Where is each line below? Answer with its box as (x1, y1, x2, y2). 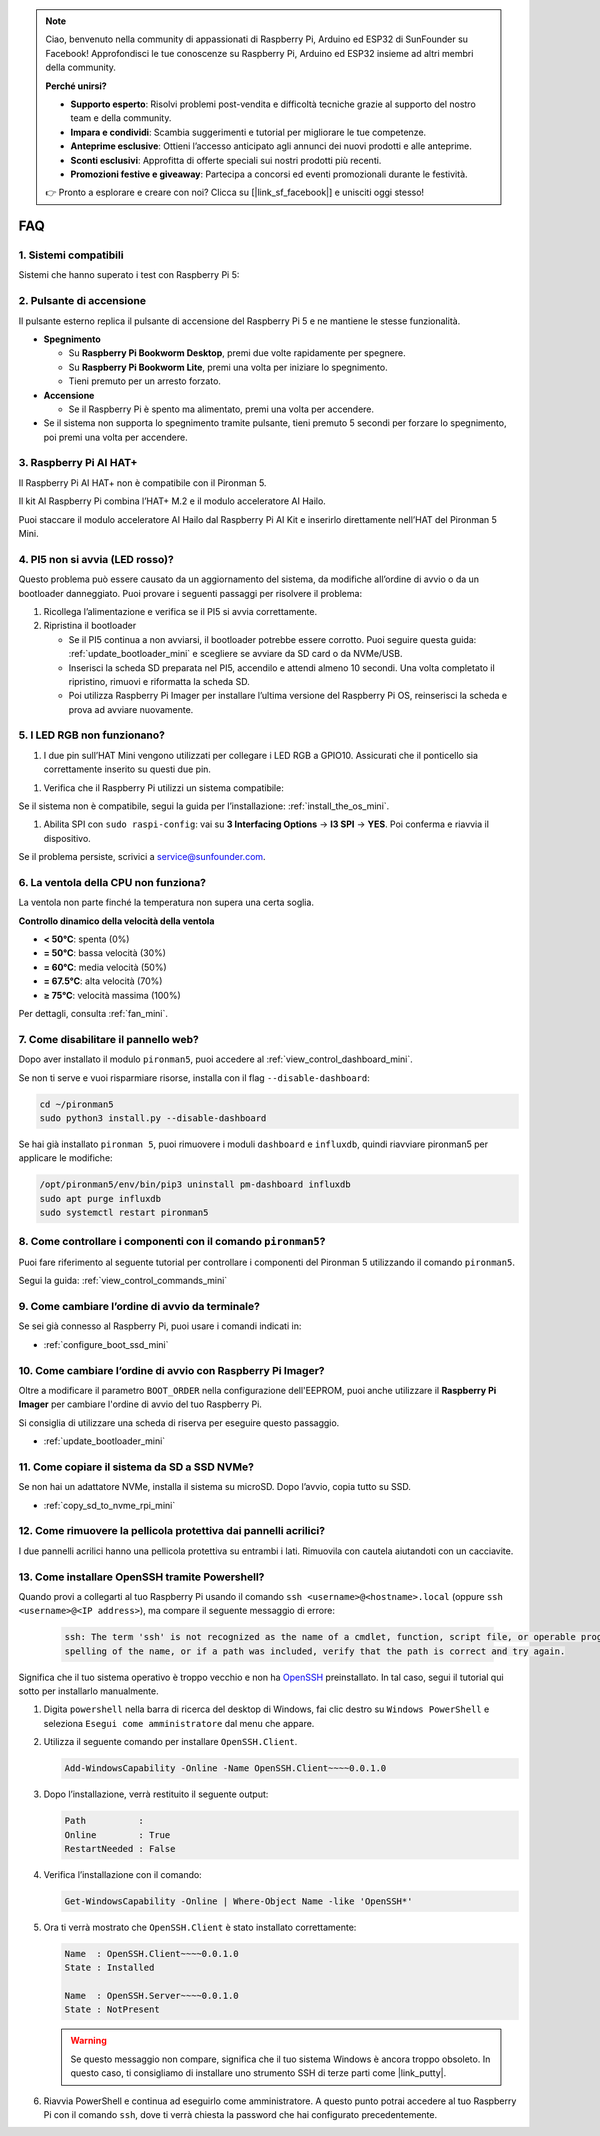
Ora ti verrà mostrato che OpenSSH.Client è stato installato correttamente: (43, 1921, 357, 1933)
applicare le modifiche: (18, 1152, 114, 1164)
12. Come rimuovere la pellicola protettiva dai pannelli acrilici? (18, 1524, 325, 1538)
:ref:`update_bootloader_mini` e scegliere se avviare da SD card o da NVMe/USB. (68, 648, 403, 660)
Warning (70, 2035, 107, 2047)
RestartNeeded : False (64, 1843, 176, 1854)
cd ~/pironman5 (39, 1098, 114, 1110)
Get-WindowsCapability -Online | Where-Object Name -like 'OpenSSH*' (64, 1895, 413, 1907)
